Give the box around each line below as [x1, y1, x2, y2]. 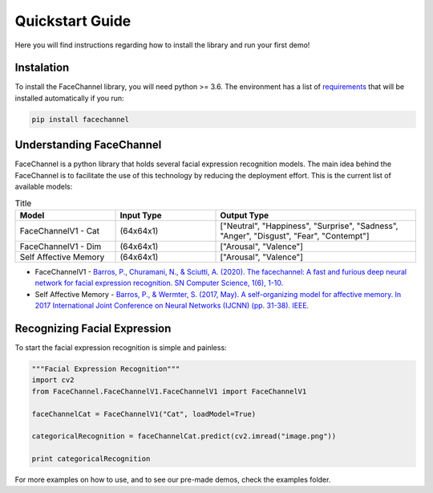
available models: [14, 181, 73, 192]
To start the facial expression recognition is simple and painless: [14, 342, 228, 352]
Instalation [14, 61, 70, 75]
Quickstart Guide [14, 12, 132, 30]
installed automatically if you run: [14, 93, 124, 103]
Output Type [220, 210, 269, 221]
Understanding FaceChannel [14, 138, 162, 152]
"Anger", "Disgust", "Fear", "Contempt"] [220, 230, 370, 241]
